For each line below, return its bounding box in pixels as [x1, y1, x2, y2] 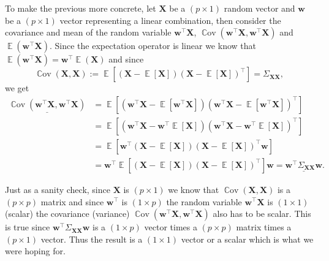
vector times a [144, 221, 197, 233]
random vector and [224, 2, 295, 14]
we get [5, 81, 29, 94]
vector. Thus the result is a [40, 232, 143, 245]
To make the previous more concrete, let [5, 2, 156, 14]
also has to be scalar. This [213, 207, 311, 220]
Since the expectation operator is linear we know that [55, 39, 256, 52]
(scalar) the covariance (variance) [5, 207, 130, 220]
